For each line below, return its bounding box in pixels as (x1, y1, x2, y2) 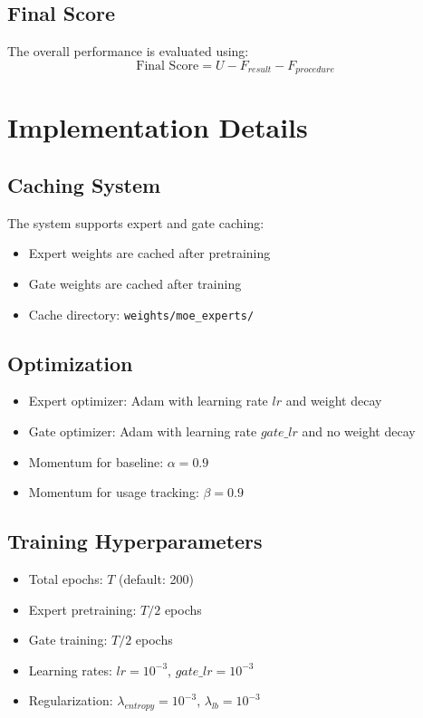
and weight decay (285, 391, 382, 410)
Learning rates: (28, 660, 112, 679)
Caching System (7, 171, 161, 199)
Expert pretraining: (28, 599, 137, 618)
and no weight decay (302, 422, 416, 441)
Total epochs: (28, 570, 103, 589)
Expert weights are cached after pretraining (28, 244, 271, 263)
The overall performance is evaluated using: (7, 42, 249, 61)
